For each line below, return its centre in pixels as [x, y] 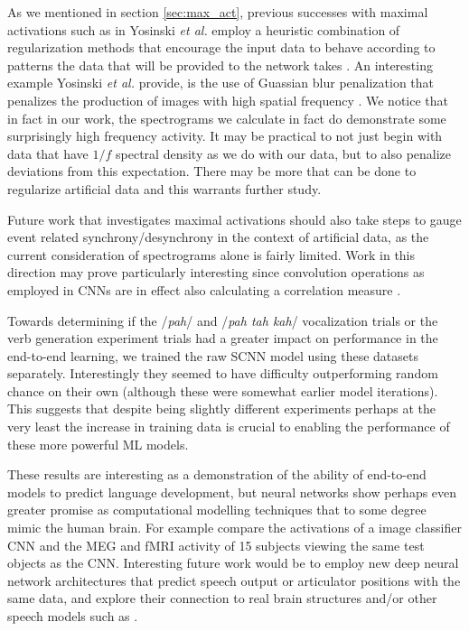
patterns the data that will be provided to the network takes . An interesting [220, 65]
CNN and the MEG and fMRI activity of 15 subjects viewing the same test [216, 545]
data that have [48, 153]
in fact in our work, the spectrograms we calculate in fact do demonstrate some [227, 118]
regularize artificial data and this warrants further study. [164, 188]
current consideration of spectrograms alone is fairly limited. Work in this [211, 254]
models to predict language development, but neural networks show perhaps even [232, 492]
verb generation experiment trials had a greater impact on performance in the [223, 338]
